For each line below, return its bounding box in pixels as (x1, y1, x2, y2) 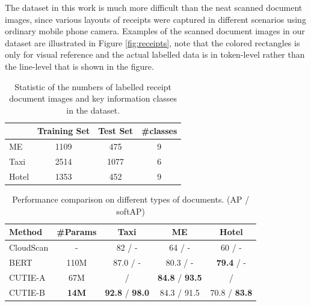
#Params (57, 225, 97, 238)
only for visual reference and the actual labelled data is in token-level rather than (5, 48, 305, 61)
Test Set (98, 124, 133, 137)
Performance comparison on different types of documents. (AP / (12, 192, 250, 205)
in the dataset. (66, 103, 120, 116)
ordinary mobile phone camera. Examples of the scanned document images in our (5, 25, 305, 37)
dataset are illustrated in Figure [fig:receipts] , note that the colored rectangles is (5, 36, 300, 49)
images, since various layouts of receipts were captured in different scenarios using (5, 13, 306, 25)
